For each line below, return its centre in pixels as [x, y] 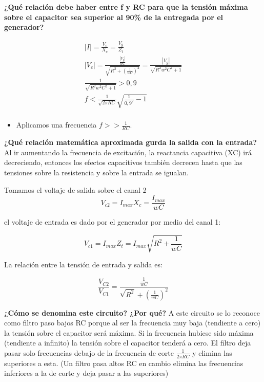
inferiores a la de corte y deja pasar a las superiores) [86, 373]
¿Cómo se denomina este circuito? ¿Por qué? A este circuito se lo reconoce [132, 312]
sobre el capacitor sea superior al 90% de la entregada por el [114, 17]
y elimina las [212, 352]
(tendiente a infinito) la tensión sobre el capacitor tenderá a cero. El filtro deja [128, 343]
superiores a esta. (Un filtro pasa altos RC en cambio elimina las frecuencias [124, 363]
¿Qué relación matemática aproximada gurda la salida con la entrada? [130, 142]
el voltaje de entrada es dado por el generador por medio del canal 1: [113, 222]
